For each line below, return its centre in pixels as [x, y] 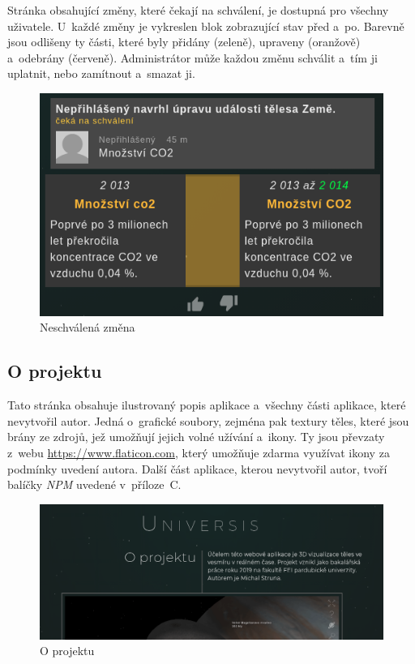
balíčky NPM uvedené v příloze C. [94, 484]
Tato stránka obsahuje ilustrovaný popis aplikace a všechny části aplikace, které [207, 405]
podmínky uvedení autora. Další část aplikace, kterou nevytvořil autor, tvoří [197, 468]
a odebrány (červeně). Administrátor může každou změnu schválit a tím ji [193, 57]
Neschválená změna [88, 327]
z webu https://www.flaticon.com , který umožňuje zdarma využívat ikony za [199, 453]
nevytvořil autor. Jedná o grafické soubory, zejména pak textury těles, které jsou [208, 420]
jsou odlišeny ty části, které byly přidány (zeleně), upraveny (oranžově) [184, 42]
